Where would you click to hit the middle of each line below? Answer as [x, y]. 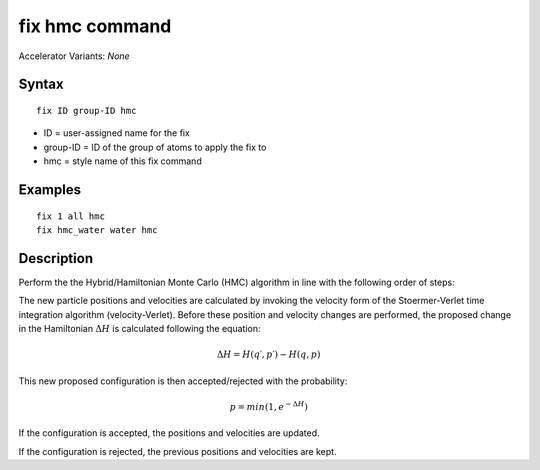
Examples [50, 189]
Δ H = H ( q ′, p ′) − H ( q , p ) [268, 354]
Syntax [41, 84]
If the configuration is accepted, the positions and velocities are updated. [169, 433]
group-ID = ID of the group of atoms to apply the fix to [155, 147]
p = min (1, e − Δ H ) [269, 406]
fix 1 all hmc [70, 216]
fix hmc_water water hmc [97, 229]
